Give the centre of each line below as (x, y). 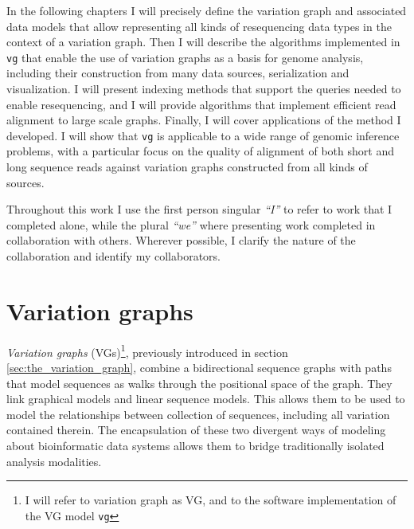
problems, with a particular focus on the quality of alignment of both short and (200, 151)
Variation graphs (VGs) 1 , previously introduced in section (147, 351)
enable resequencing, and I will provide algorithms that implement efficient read (201, 104)
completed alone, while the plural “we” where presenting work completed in (191, 224)
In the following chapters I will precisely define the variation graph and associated (207, 10)
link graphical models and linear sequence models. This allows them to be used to (206, 399)
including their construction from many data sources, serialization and (178, 73)
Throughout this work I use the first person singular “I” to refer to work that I (199, 209)
